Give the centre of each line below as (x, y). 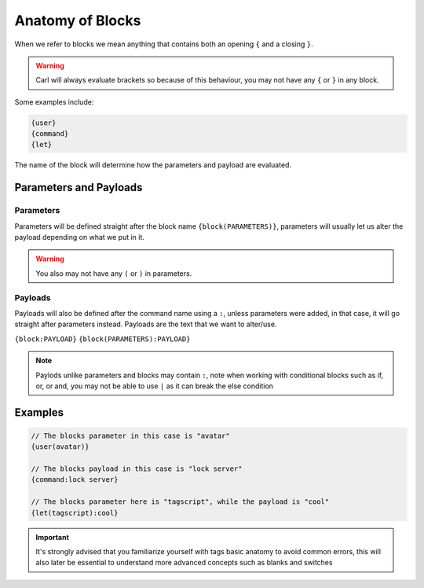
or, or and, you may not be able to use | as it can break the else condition (155, 386)
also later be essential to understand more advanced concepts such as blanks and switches (184, 563)
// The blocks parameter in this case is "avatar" (131, 435)
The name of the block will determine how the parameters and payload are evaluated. (153, 165)
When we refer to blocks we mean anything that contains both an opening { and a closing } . (164, 44)
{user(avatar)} (60, 447)
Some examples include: (54, 101)
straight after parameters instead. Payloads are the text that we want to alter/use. (146, 324)
